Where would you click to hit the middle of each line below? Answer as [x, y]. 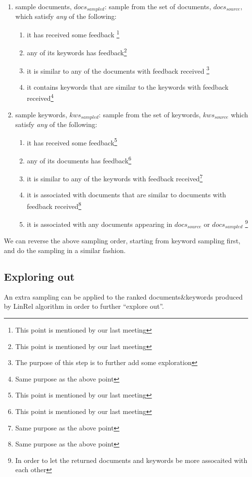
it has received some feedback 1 [73, 34]
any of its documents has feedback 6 [79, 159]
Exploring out [39, 276]
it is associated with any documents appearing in [100, 224]
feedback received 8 [54, 205]
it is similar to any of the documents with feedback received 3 [118, 70]
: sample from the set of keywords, [150, 114]
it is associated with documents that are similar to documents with [126, 195]
